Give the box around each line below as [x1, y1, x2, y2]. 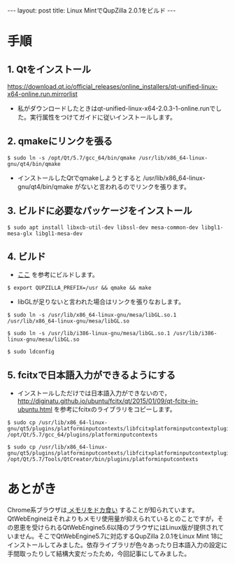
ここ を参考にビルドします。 [17, 271, 99, 279]
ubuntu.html [17, 405, 52, 414]
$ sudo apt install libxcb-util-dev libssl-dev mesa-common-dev [7, 224, 199, 231]
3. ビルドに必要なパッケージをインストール [7, 205, 192, 217]
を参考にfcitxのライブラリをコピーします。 [53, 405, 176, 414]
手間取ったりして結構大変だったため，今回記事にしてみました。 [7, 549, 191, 558]
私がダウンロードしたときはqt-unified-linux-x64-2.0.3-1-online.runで [17, 104, 216, 113]
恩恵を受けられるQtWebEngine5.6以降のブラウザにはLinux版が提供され [13, 523, 218, 532]
